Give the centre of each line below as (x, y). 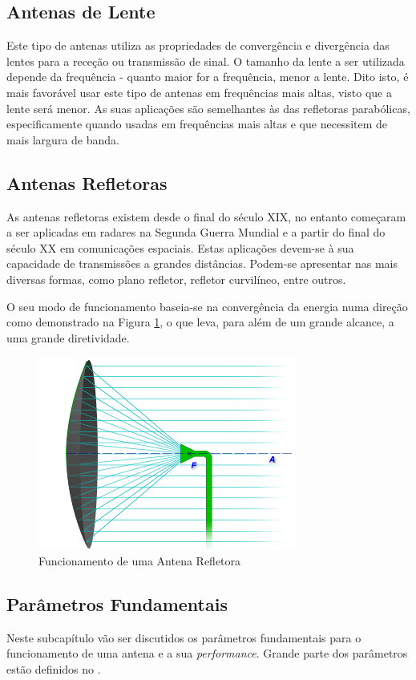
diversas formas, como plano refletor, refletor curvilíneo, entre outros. (176, 279)
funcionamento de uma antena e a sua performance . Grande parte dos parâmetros (207, 653)
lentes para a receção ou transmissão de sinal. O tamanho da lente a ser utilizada (206, 61)
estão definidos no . (54, 668)
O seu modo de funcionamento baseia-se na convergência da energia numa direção (207, 306)
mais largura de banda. (63, 139)
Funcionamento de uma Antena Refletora (140, 560)
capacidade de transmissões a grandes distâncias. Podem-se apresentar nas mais (202, 263)
